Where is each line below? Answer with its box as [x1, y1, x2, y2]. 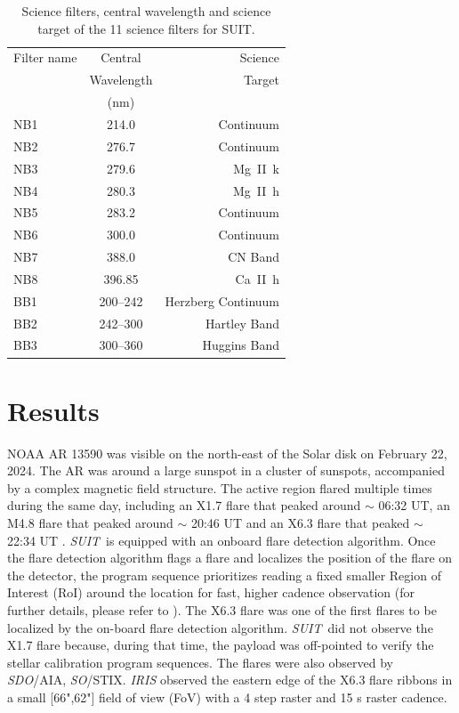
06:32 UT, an [378, 496, 450, 514]
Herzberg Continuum [165, 291, 280, 310]
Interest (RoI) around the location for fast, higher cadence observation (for [7, 583, 415, 602]
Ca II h [235, 269, 280, 288]
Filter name [13, 48, 77, 67]
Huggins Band [202, 336, 280, 354]
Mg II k [233, 158, 280, 177]
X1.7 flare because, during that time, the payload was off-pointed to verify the [7, 636, 434, 654]
